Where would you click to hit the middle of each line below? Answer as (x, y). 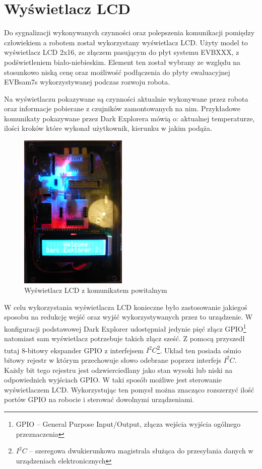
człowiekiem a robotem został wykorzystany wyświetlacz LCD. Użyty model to (126, 42)
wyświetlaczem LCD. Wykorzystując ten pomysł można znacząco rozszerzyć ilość (129, 389)
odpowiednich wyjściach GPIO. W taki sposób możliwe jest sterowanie (113, 380)
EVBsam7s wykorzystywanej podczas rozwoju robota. (87, 82)
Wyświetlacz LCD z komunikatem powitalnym (96, 290)
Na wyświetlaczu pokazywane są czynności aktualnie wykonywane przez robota (126, 98)
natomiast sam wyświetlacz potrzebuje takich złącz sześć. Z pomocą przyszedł (125, 338)
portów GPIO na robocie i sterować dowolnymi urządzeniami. (99, 399)
